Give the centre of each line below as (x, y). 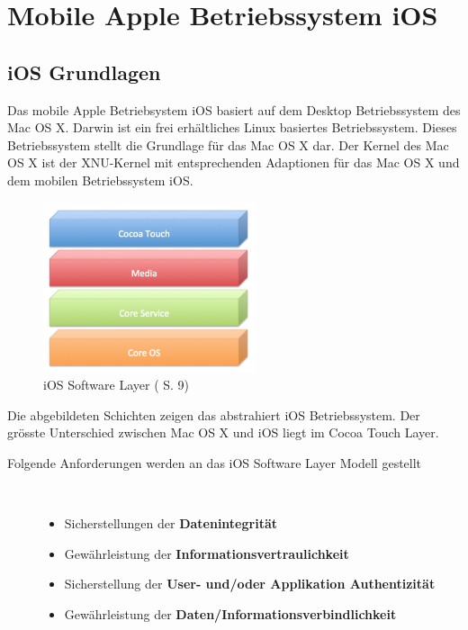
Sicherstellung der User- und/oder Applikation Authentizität (250, 584)
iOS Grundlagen (84, 72)
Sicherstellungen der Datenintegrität (171, 523)
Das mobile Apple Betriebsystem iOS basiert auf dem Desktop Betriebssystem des (234, 109)
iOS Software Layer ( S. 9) (117, 385)
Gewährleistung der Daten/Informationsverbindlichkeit (230, 613)
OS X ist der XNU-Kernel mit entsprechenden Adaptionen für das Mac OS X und (234, 162)
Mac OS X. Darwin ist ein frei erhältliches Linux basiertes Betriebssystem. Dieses (232, 127)
